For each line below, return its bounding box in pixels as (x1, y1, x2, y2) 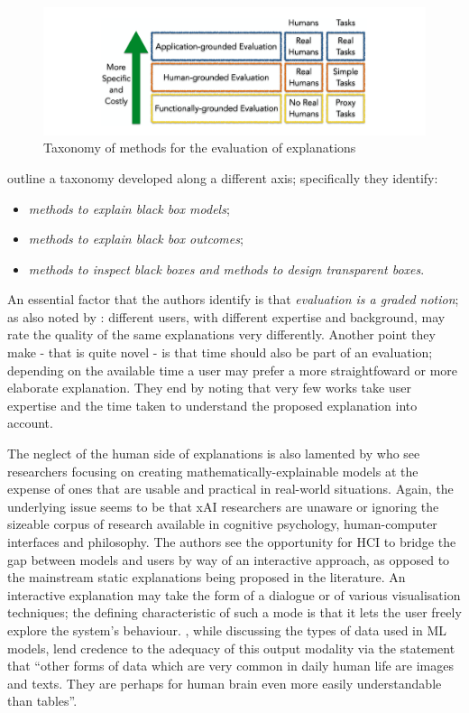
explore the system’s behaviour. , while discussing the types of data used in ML (7, 620, 447, 639)
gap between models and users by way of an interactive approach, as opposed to (7, 550, 450, 569)
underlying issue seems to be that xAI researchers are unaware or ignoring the (7, 496, 439, 515)
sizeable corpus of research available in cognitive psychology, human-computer (7, 514, 437, 533)
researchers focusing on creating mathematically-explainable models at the (7, 461, 418, 480)
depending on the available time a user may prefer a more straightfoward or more (7, 360, 457, 379)
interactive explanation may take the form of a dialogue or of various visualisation (7, 585, 461, 604)
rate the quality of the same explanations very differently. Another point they (7, 325, 436, 344)
